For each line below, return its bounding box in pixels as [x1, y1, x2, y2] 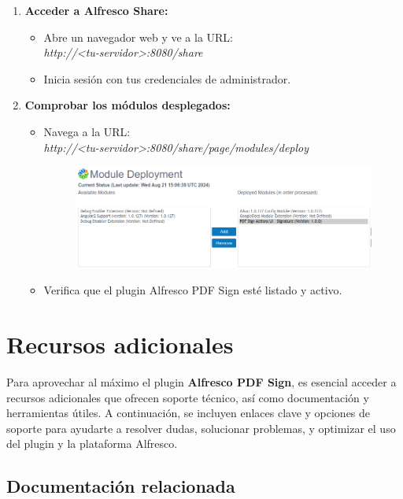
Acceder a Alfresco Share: [24, 2, 168, 18]
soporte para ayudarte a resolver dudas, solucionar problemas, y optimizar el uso [6, 420, 396, 436]
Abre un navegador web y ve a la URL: [43, 28, 233, 45]
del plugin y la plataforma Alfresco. [6, 435, 178, 452]
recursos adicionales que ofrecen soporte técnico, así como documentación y [6, 389, 369, 405]
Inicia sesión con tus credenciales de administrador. [43, 70, 291, 87]
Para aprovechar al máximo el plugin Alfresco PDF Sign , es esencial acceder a [6, 373, 397, 390]
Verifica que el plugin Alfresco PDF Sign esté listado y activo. [43, 282, 342, 298]
